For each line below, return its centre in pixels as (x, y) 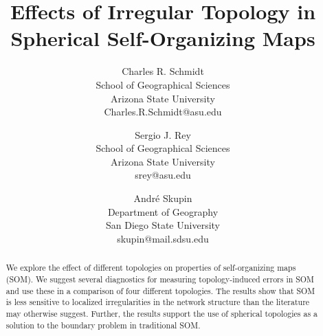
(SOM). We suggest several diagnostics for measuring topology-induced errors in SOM (160, 279)
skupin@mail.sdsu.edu (163, 238)
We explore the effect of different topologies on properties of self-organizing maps (151, 268)
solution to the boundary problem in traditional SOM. (103, 325)
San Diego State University (163, 225)
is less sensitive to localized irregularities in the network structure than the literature (158, 302)
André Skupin (163, 198)
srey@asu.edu (163, 175)
